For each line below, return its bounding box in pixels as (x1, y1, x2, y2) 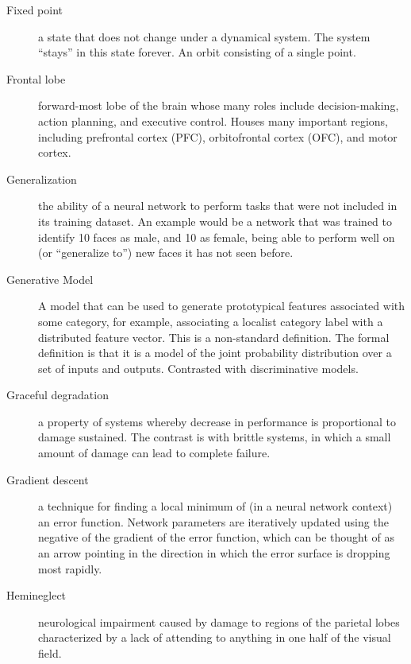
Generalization (6, 170, 77, 187)
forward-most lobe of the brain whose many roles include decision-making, (38, 97, 399, 114)
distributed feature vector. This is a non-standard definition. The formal (38, 328, 390, 345)
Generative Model (6, 270, 94, 287)
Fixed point (6, 2, 63, 17)
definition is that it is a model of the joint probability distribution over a (38, 344, 392, 361)
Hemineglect (6, 587, 67, 604)
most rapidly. (38, 560, 102, 577)
